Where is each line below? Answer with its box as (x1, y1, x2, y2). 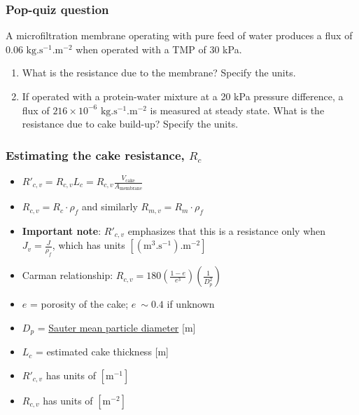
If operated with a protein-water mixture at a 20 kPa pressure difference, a (22, 89, 344, 103)
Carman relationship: (22, 268, 113, 283)
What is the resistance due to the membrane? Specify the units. (22, 65, 296, 80)
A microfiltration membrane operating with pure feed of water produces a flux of (6, 28, 353, 43)
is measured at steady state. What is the (150, 102, 325, 117)
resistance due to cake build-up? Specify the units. (22, 116, 239, 131)
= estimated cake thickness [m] (36, 344, 169, 359)
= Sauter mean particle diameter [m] (37, 320, 196, 334)
